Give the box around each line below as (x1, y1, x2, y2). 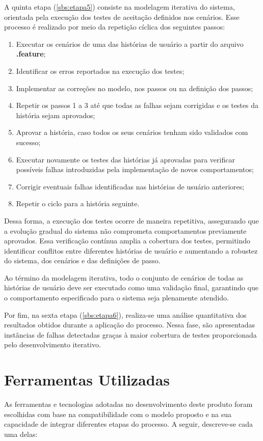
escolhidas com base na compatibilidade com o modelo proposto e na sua (4, 408, 232, 419)
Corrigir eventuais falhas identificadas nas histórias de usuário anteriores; (16, 181, 245, 191)
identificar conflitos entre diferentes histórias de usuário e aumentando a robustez (4, 245, 258, 256)
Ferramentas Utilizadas (4, 369, 170, 390)
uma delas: (4, 428, 38, 439)
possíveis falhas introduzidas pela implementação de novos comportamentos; (16, 164, 254, 175)
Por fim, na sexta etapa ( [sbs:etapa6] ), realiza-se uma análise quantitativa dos (4, 309, 247, 320)
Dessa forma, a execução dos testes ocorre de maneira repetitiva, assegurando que (4, 215, 259, 226)
